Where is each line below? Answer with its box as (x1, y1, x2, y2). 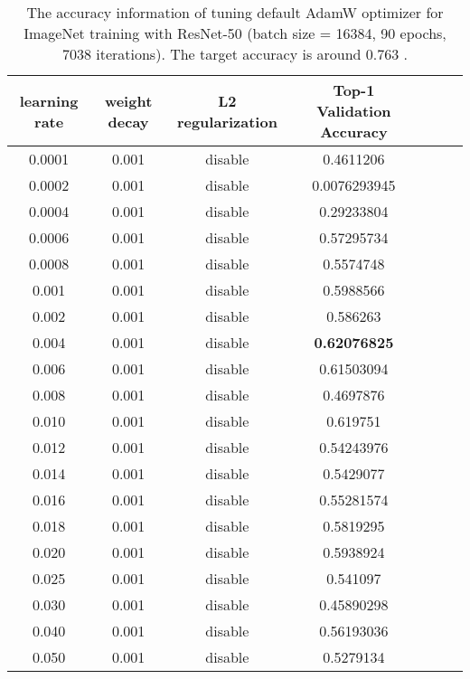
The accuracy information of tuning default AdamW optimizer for (26, 2, 444, 23)
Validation (316, 100, 391, 121)
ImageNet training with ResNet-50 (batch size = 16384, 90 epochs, (23, 23, 446, 43)
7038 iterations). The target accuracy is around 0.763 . (61, 43, 409, 64)
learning (19, 90, 79, 111)
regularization (176, 110, 277, 132)
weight (104, 90, 153, 111)
